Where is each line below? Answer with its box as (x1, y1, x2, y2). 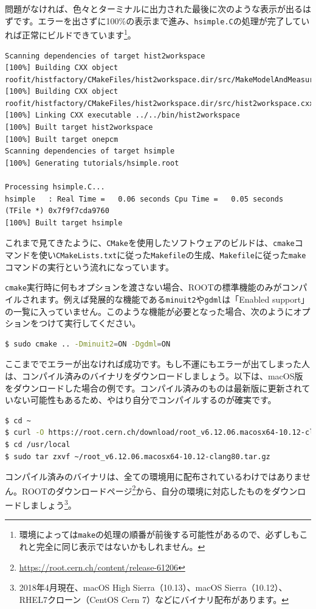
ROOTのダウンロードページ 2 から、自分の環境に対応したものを (21, 482, 272, 497)
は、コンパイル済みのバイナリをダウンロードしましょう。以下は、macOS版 (5, 370, 303, 382)
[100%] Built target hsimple (5, 218, 123, 227)
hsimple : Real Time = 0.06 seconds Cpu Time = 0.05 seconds (5, 194, 284, 203)
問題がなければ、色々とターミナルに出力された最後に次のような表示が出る (5, 2, 303, 15)
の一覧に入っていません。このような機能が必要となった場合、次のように (5, 304, 294, 317)
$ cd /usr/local (5, 440, 70, 449)
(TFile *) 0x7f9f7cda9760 (5, 206, 109, 216)
